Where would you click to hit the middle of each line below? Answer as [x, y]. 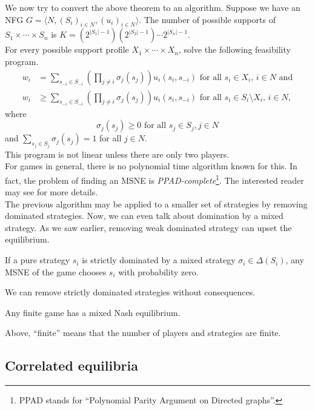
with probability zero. [158, 271]
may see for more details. [51, 192]
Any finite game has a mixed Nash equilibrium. [93, 312]
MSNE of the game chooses [56, 271]
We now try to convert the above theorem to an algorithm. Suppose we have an [153, 7]
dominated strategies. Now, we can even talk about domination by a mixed [144, 216]
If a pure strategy [38, 260]
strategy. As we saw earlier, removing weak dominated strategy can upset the [148, 227]
